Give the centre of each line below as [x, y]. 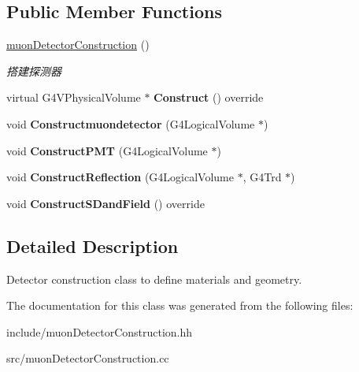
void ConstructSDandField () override [105, 203]
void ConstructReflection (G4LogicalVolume [120, 177]
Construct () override [209, 97]
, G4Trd [262, 177]
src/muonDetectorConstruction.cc [88, 358]
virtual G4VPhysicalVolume [74, 97]
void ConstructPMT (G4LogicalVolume [107, 150]
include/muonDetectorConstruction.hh [100, 331]
